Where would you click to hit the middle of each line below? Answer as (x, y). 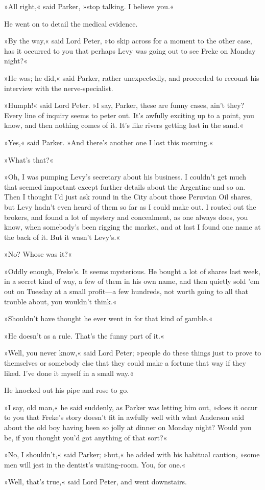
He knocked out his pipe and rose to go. (67, 390)
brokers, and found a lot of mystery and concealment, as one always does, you (126, 217)
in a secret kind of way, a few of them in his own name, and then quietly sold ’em (132, 281)
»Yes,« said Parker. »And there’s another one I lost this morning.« (109, 142)
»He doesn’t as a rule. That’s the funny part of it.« (84, 335)
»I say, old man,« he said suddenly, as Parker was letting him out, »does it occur (131, 407)
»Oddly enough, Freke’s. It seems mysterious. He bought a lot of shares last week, (132, 271)
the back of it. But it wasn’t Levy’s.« (62, 237)
